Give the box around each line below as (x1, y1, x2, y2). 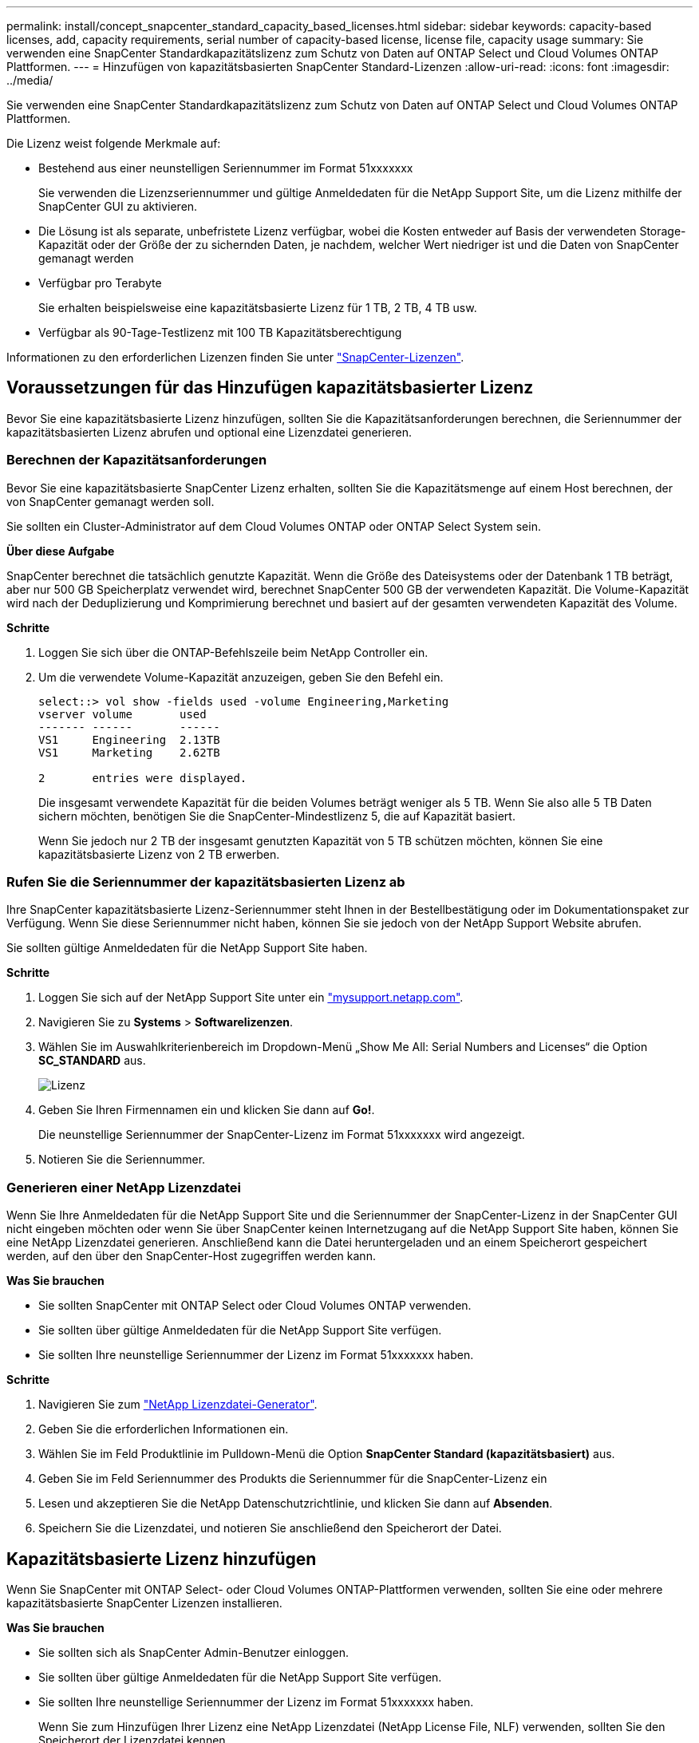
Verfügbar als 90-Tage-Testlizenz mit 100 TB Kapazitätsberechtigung (38, 326, 402, 339)
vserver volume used (38, 707, 207, 721)
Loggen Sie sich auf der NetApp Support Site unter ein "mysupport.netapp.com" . (38, 990, 464, 1005)
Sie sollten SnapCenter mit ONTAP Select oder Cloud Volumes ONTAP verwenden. (38, 1298, 472, 1313)
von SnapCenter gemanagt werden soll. (6, 494, 215, 508)
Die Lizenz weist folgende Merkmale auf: (6, 136, 221, 150)
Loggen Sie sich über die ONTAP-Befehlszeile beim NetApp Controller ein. (38, 645, 428, 659)
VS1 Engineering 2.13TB (38, 733, 220, 746)
